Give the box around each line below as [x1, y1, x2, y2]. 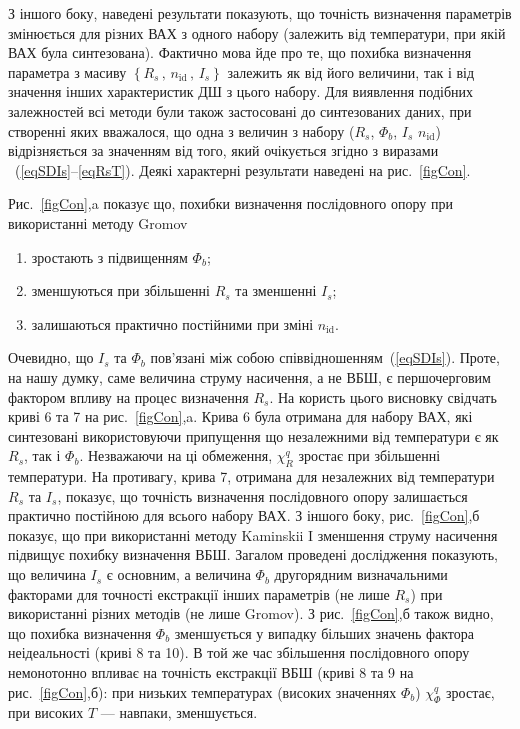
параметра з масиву [8, 61, 127, 82]
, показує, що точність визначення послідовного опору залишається [57, 485, 468, 506]
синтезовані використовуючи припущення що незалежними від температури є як [8, 425, 499, 446]
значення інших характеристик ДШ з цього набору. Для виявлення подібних [8, 81, 474, 102]
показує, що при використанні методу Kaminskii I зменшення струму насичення [8, 524, 498, 545]
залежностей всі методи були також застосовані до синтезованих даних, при [8, 100, 472, 121]
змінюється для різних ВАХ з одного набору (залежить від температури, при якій [8, 22, 506, 43]
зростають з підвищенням [31, 246, 188, 267]
